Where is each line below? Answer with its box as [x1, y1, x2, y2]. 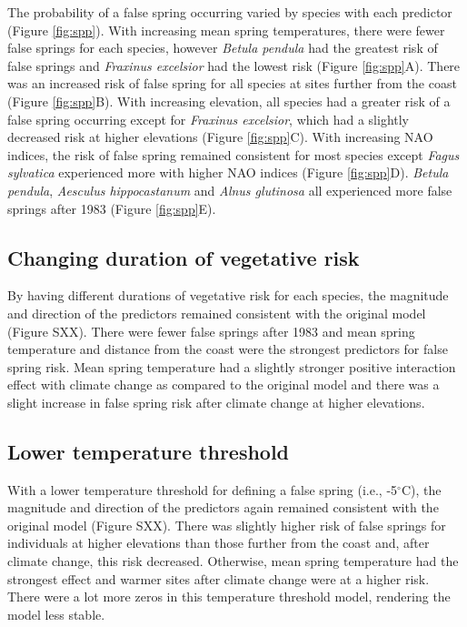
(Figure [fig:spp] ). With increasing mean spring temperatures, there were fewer [7, 20, 445, 39]
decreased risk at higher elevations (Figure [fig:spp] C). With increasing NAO [7, 127, 433, 147]
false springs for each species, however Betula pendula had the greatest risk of [7, 38, 438, 57]
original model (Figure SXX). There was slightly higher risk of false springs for [7, 515, 446, 534]
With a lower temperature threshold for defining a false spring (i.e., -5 [7, 480, 398, 499]
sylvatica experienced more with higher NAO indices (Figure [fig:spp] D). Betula [7, 163, 449, 182]
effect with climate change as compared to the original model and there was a [7, 375, 440, 394]
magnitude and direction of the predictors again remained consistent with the [7, 498, 439, 517]
